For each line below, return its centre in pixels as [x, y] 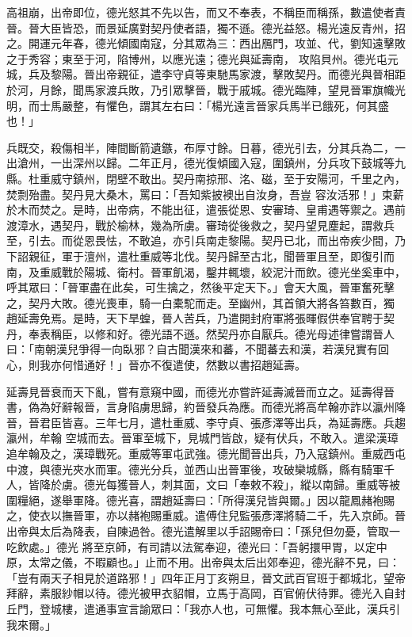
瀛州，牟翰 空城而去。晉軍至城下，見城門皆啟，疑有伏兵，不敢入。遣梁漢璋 [202, 438]
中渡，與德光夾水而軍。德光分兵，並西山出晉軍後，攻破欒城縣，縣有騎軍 [195, 469]
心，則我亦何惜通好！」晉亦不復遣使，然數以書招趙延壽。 [156, 365]
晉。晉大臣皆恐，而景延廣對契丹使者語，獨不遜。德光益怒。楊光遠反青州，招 [206, 27]
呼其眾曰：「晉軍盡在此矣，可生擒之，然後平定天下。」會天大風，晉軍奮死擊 [200, 287]
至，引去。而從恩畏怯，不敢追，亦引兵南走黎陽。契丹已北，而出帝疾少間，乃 [206, 240]
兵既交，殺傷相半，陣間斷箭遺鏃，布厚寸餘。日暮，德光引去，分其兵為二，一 [206, 147]
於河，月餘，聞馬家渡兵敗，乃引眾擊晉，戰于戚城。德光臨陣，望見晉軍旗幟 [200, 89]
